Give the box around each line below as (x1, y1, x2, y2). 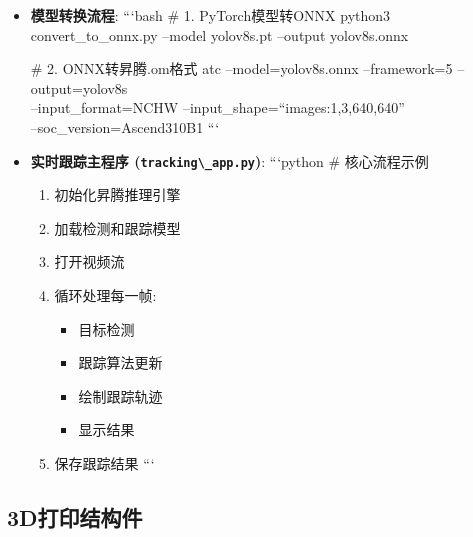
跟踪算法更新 (78, 352, 163, 373)
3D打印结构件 (7, 501, 143, 532)
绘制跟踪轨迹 (78, 385, 163, 406)
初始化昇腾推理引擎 (54, 184, 181, 205)
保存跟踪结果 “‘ (54, 452, 155, 473)
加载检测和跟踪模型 (54, 217, 181, 238)
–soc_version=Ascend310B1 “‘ (30, 116, 220, 137)
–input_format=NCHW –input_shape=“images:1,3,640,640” (30, 97, 405, 118)
